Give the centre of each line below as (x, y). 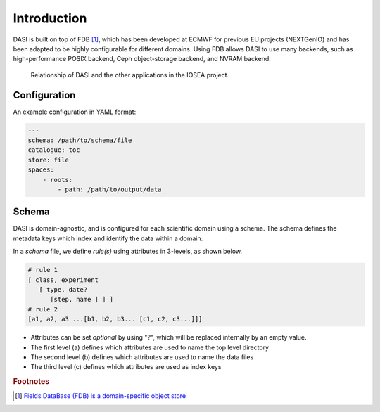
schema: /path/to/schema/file (80, 140)
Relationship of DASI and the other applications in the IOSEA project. (130, 75)
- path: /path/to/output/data (109, 189)
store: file (49, 160)
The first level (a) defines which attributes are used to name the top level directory (150, 347)
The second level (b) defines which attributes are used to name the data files (142, 357)
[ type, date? (63, 289)
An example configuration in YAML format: (75, 112)
